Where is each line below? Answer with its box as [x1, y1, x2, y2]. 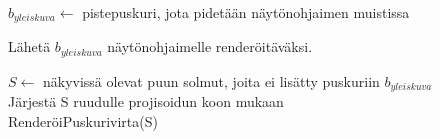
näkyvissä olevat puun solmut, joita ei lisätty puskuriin [42, 70, 380, 91]
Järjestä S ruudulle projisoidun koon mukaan [8, 91, 284, 112]
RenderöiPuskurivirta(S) [8, 110, 158, 131]
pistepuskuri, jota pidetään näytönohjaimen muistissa [82, 2, 410, 22]
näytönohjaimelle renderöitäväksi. [107, 36, 313, 57]
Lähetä [8, 36, 51, 57]
